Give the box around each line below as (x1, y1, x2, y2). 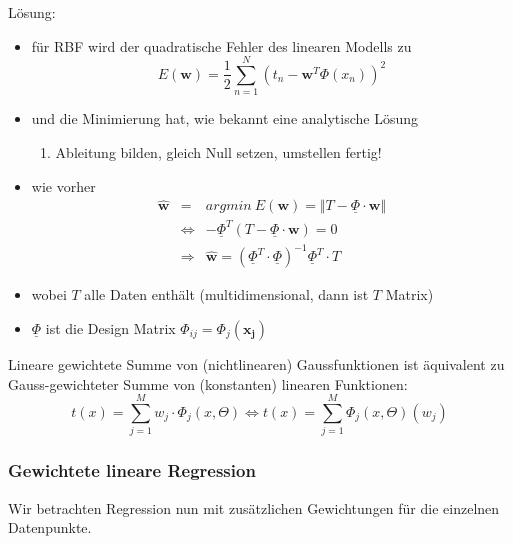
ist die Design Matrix (45, 318, 176, 338)
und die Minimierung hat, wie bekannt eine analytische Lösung (31, 108, 418, 129)
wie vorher (31, 175, 96, 196)
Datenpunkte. (8, 517, 92, 538)
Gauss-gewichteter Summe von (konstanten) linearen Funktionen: (8, 373, 408, 394)
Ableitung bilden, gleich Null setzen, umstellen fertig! (55, 141, 382, 162)
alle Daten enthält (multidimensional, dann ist (84, 284, 369, 305)
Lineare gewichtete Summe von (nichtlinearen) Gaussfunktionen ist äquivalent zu (8, 354, 505, 374)
